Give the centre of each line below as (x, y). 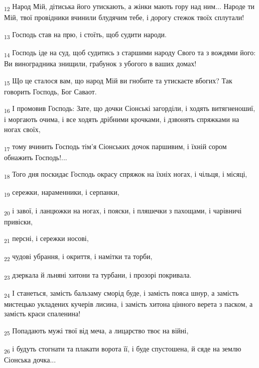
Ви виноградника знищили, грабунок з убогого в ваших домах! (100, 63)
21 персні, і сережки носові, (46, 239)
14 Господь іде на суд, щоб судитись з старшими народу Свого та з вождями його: (130, 53)
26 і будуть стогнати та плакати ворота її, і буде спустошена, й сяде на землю (123, 349)
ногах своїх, (22, 129)
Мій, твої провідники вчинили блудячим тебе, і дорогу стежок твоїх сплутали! (124, 17)
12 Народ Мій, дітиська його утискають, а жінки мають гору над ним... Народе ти (129, 7)
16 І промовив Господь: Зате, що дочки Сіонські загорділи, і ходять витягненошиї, (130, 109)
